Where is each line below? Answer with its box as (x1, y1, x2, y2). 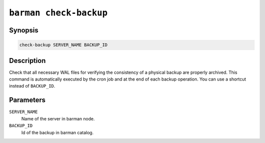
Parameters (9, 96, 46, 104)
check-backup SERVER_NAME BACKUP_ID (19, 42, 108, 48)
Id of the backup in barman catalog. (21, 129, 94, 135)
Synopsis (9, 26, 39, 34)
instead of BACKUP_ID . (9, 83, 55, 89)
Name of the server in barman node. (21, 115, 95, 121)
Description (9, 57, 46, 65)
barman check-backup (9, 7, 108, 18)
